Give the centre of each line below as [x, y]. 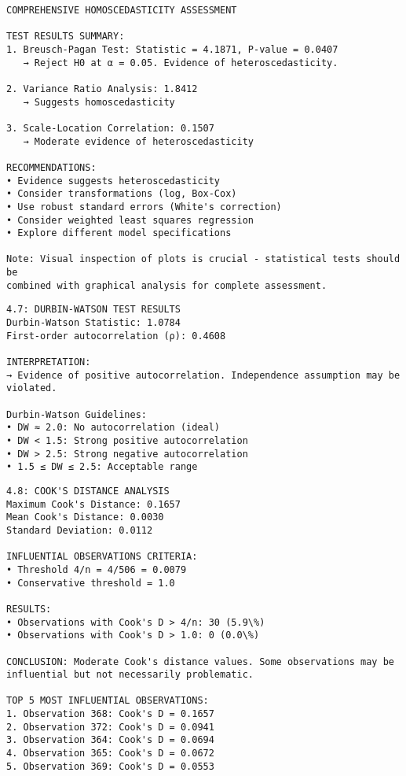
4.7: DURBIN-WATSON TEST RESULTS [93, 310]
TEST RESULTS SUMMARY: [66, 37]
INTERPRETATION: [49, 362]
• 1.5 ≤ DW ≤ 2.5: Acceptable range [102, 467]
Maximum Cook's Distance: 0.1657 [93, 504]
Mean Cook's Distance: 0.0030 [85, 517]
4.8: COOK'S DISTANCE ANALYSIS [88, 491]
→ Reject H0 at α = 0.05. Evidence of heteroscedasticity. [181, 63]
